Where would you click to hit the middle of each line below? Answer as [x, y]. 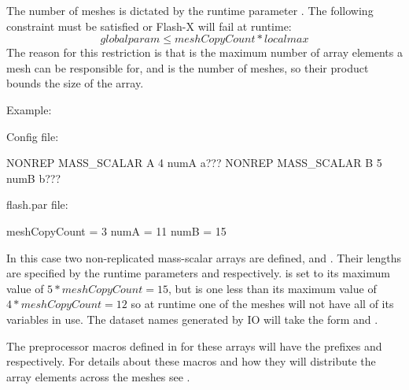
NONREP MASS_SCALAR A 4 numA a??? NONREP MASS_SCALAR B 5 [194, 163]
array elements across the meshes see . [98, 376]
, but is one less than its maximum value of [272, 288]
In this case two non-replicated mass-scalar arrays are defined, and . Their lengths [204, 257]
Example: [29, 109]
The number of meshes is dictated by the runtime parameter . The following [190, 10]
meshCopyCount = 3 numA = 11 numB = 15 [116, 230]
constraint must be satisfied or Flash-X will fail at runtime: [149, 26]
